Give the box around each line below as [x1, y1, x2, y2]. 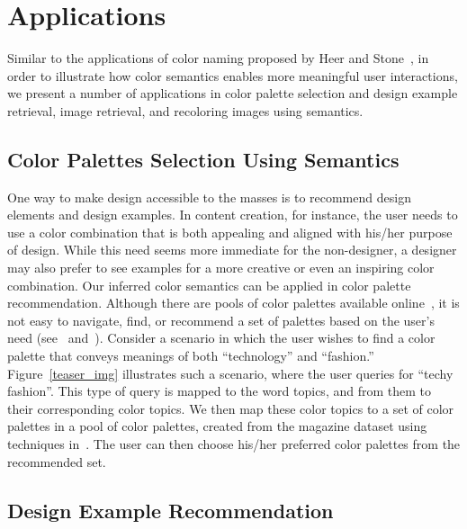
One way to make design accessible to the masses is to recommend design [7, 187, 411, 206]
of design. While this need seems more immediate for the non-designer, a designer [7, 240, 457, 259]
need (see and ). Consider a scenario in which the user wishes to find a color [7, 328, 436, 347]
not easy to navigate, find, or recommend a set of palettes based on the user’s [7, 310, 435, 329]
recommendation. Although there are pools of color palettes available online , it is [7, 293, 460, 312]
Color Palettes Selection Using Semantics [7, 145, 400, 173]
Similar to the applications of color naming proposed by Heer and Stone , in [7, 49, 429, 67]
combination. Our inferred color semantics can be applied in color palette [7, 275, 411, 294]
